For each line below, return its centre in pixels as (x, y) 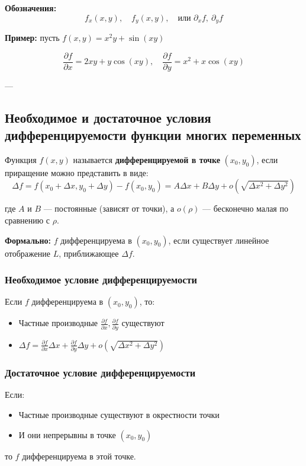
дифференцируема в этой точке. (79, 456)
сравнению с (28, 220)
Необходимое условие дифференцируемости (101, 280)
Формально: (28, 240)
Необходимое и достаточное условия (108, 117)
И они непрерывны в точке (67, 434)
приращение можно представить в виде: (77, 172)
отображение (28, 253)
